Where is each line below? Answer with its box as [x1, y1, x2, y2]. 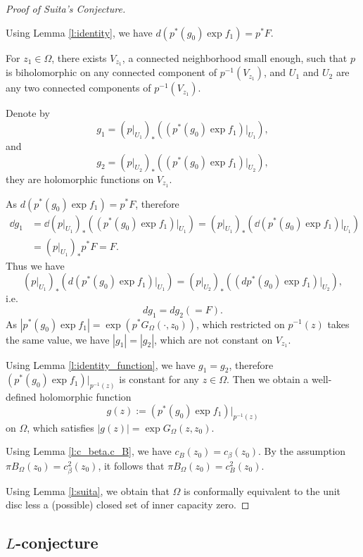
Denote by [6, 106, 50, 120]
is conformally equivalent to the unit [184, 483, 341, 498]
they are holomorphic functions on [6, 171, 154, 186]
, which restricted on [196, 316, 285, 331]
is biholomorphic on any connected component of [6, 65, 217, 80]
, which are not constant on [154, 332, 273, 346]
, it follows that [98, 458, 165, 472]
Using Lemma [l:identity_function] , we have [6, 357, 196, 372]
